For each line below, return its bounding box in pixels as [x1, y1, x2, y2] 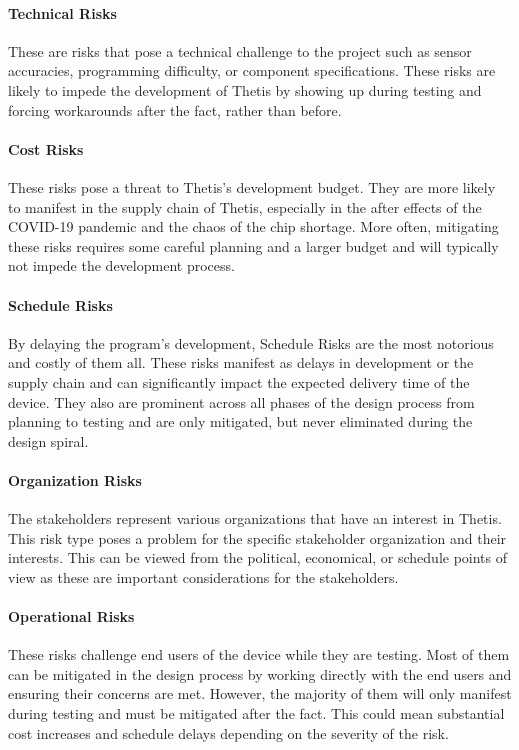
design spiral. [8, 430, 89, 451]
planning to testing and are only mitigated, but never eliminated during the [8, 411, 473, 432]
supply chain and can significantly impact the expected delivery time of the [8, 371, 470, 392]
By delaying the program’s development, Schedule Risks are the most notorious [8, 332, 494, 353]
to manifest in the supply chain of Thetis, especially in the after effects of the [8, 196, 482, 217]
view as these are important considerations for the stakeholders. [8, 566, 399, 587]
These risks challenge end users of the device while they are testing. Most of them [8, 644, 510, 665]
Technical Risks [8, 2, 117, 23]
